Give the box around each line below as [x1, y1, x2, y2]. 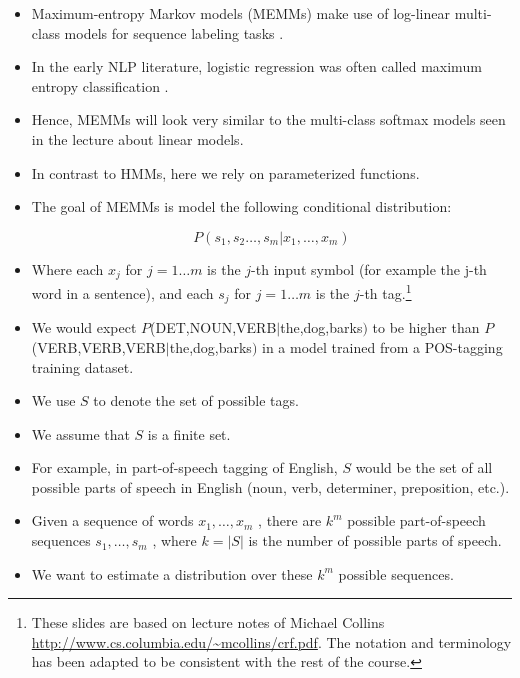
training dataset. [31, 356, 134, 377]
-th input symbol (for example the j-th [251, 258, 487, 279]
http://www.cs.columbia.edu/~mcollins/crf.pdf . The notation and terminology [31, 631, 512, 652]
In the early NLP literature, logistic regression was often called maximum [31, 56, 482, 77]
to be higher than [372, 317, 480, 338]
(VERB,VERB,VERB [31, 336, 166, 357]
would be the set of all [355, 457, 493, 478]
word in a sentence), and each [31, 282, 214, 303]
